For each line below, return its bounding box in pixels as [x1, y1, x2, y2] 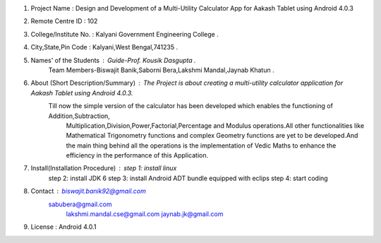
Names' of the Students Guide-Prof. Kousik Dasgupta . [30, 56, 197, 64]
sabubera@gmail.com [48, 200, 112, 208]
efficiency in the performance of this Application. [66, 151, 208, 160]
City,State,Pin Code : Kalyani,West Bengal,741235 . [30, 43, 179, 52]
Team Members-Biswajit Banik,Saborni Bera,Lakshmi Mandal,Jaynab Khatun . [48, 66, 274, 74]
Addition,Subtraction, [48, 112, 111, 120]
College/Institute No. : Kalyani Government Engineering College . [30, 30, 219, 38]
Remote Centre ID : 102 [30, 17, 98, 25]
